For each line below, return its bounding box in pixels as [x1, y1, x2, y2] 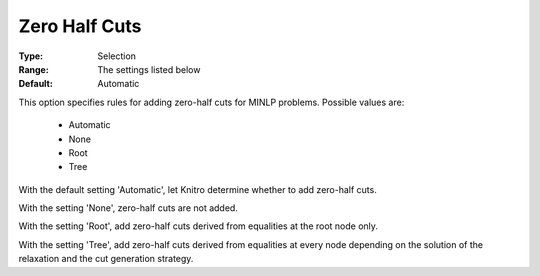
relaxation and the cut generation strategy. [18, 253, 194, 265]
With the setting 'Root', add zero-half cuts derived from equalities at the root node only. [18, 220, 379, 232]
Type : [18, 50, 44, 62]
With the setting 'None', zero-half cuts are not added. [18, 202, 239, 214]
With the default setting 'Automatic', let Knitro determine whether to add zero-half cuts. [18, 183, 377, 195]
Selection [97, 50, 137, 62]
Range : [18, 63, 49, 75]
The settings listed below [97, 63, 201, 75]
